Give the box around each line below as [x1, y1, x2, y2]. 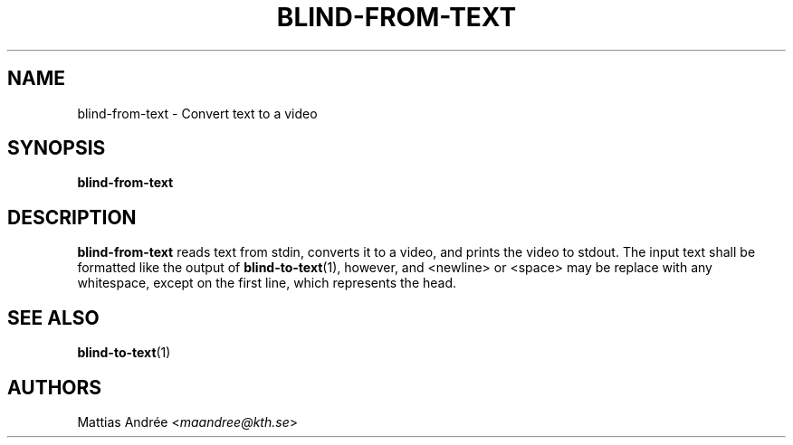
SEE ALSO [7, 306, 100, 329]
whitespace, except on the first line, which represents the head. [77, 275, 457, 291]
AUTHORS [7, 375, 102, 399]
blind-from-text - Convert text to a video [77, 105, 318, 121]
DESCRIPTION [7, 205, 137, 229]
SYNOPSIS [7, 137, 106, 160]
